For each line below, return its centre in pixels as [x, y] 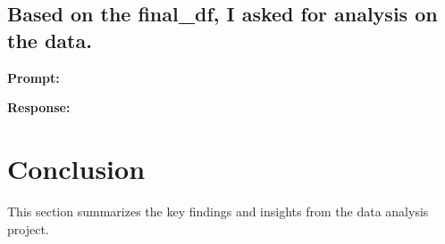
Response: [39, 107]
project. [28, 228]
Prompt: [34, 77]
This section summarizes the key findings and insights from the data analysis [218, 211]
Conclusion [76, 168]
